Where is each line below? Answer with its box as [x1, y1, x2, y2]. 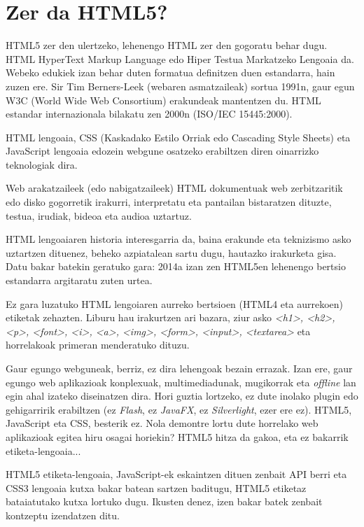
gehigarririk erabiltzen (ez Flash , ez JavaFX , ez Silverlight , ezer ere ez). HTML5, [6, 402, 352, 416]
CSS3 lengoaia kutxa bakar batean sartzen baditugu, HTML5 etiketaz [6, 480, 307, 495]
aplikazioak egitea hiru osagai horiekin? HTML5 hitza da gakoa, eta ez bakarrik [6, 429, 349, 444]
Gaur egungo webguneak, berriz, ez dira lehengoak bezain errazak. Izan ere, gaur [6, 361, 353, 375]
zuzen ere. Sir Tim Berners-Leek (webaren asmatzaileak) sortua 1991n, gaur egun [6, 78, 355, 93]
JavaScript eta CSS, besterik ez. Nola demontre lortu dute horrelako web [6, 416, 318, 430]
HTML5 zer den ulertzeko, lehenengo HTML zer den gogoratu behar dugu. [6, 38, 328, 52]
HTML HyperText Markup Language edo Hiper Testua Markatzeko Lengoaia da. [6, 51, 354, 66]
